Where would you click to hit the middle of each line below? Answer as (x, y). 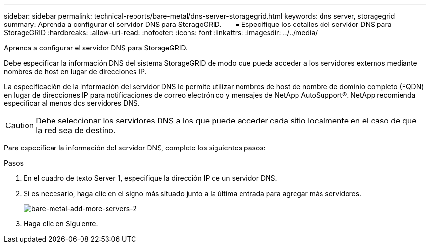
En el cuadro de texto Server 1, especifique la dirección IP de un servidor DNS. (150, 178)
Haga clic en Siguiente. (61, 224)
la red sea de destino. (76, 130)
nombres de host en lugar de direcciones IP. (75, 71)
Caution (20, 125)
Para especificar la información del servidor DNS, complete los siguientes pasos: (135, 148)
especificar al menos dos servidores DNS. (72, 103)
